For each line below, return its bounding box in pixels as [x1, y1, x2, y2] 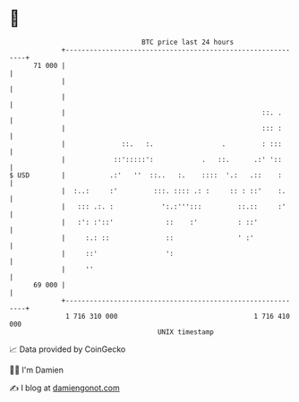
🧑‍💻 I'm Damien [9, 364, 64, 375]
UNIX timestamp [157, 327, 215, 337]
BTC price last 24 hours [141, 38, 235, 47]
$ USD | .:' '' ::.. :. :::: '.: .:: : [9, 170, 282, 180]
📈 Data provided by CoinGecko [9, 344, 126, 355]
